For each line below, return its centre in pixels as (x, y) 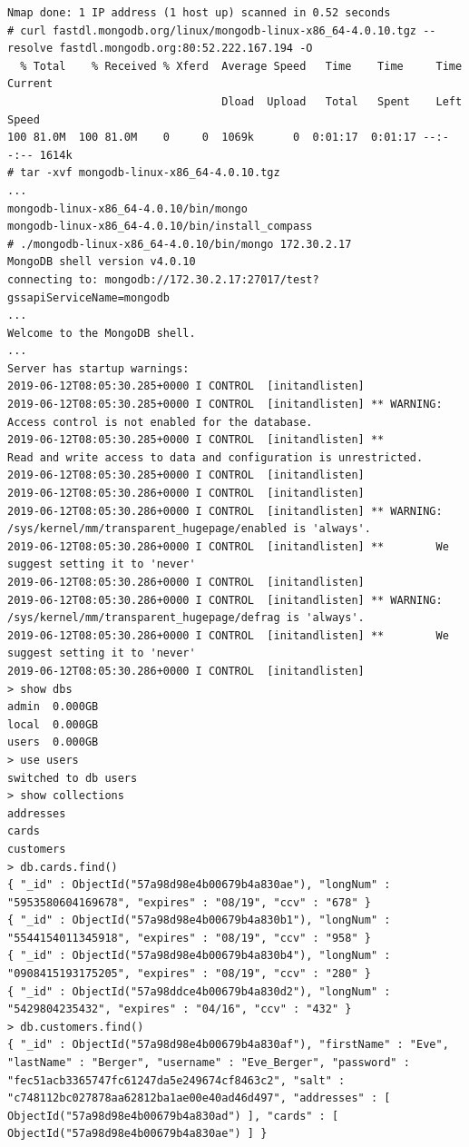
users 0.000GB (53, 742)
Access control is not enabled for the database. (160, 422)
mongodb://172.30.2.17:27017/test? (212, 279)
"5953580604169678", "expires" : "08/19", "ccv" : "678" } (189, 902)
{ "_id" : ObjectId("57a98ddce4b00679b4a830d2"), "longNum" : (199, 991)
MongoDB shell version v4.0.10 (102, 262)
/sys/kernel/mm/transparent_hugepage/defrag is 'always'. (186, 618)
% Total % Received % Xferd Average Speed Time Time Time (241, 66)
